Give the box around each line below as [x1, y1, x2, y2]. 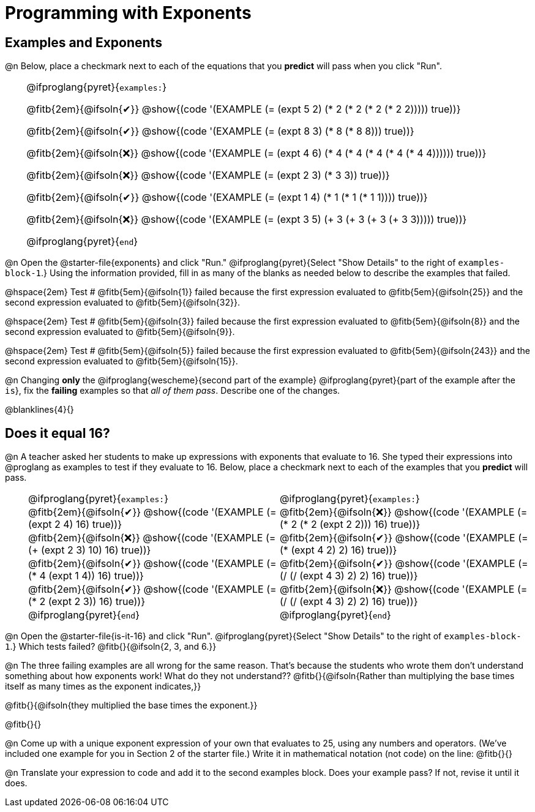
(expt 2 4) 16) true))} [28, 518, 122, 531]
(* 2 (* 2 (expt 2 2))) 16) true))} [280, 518, 421, 531]
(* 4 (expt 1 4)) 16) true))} [28, 570, 144, 582]
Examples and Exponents [5, 34, 162, 50]
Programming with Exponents [5, 2, 252, 23]
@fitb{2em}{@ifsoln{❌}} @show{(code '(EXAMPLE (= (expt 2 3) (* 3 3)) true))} [26, 169, 390, 182]
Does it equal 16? [5, 425, 110, 441]
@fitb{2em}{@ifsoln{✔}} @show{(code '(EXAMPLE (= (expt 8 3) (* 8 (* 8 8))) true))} [26, 125, 414, 138]
